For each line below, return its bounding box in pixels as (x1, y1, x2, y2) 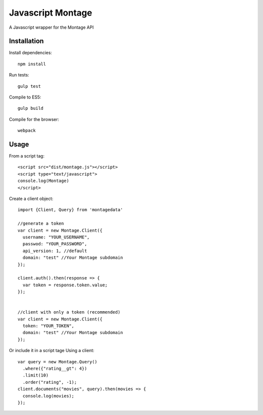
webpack (18, 128, 36, 134)
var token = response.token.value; (22, 282, 108, 288)
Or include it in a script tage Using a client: (9, 348, 94, 354)
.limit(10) (22, 373, 49, 378)
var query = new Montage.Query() (18, 359, 97, 364)
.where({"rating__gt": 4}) (22, 366, 87, 372)
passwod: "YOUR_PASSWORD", (22, 241, 87, 247)
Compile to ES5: (9, 94, 41, 100)
